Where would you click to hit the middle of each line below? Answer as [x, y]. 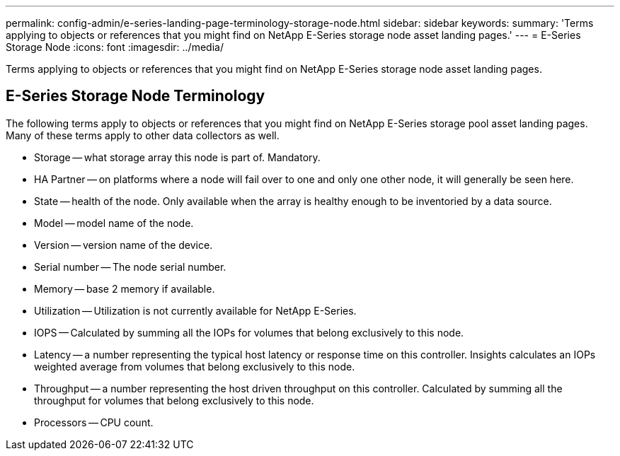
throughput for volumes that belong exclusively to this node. [174, 400]
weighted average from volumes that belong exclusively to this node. [195, 366]
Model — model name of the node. [114, 223]
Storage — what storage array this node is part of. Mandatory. [177, 157]
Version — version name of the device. [124, 245]
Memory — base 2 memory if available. [125, 288]
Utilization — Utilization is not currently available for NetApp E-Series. [195, 310]
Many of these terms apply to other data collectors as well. [143, 135]
